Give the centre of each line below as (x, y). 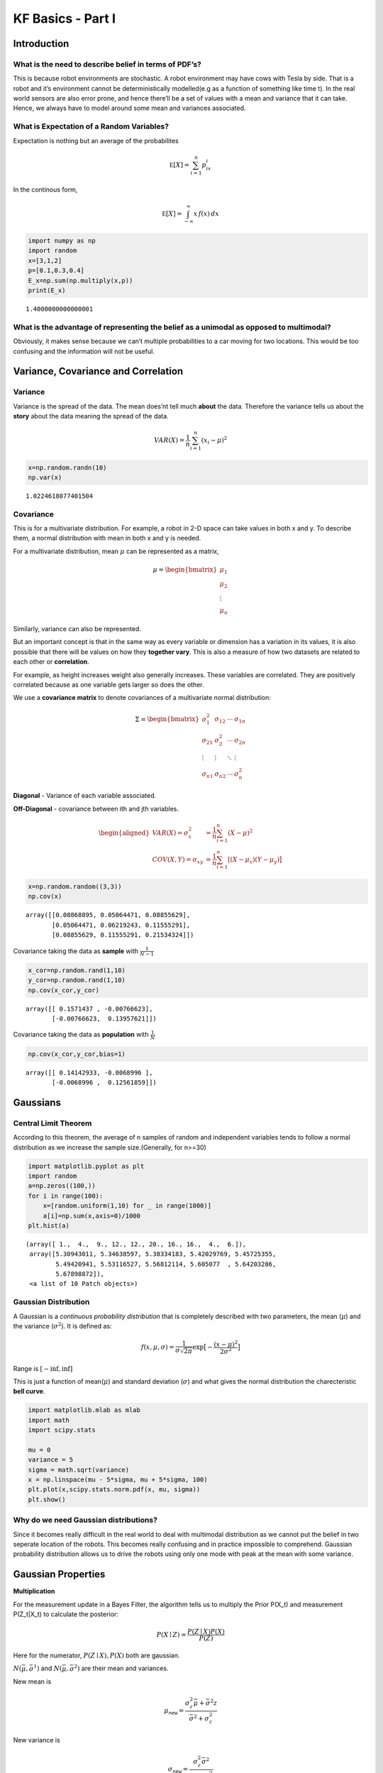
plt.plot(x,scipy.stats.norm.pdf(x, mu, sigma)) (114, 1490)
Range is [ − (31, 1368)
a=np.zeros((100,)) (62, 1186)
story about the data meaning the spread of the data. (91, 416)
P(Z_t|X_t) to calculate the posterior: (66, 1614)
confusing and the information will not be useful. (84, 351)
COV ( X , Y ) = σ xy (178, 860)
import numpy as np (62, 241)
